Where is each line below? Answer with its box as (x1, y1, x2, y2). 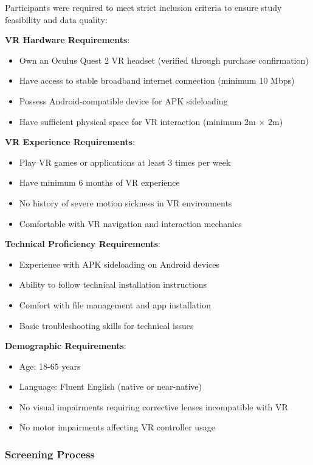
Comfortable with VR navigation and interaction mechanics (19, 217, 242, 229)
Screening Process (5, 446, 95, 461)
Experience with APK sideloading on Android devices (19, 257, 220, 270)
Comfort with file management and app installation (19, 298, 211, 311)
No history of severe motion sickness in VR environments (19, 196, 232, 209)
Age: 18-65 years (19, 359, 81, 372)
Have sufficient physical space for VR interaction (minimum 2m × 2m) (19, 115, 283, 127)
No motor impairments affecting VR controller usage (19, 421, 215, 433)
